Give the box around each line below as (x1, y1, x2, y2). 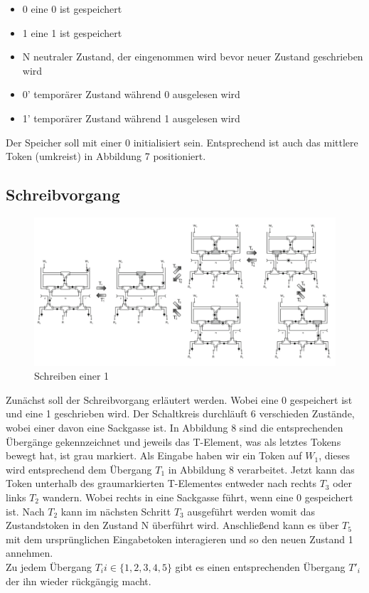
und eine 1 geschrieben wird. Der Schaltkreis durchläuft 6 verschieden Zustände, (6, 406, 355, 421)
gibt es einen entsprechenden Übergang (175, 559, 346, 574)
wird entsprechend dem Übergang (6, 461, 152, 476)
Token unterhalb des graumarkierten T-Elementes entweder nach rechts (6, 476, 316, 491)
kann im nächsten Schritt (60, 503, 171, 518)
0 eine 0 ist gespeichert (22, 1, 122, 16)
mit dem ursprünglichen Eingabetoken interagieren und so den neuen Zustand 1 (6, 531, 353, 546)
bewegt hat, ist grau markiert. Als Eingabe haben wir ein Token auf (6, 448, 302, 463)
